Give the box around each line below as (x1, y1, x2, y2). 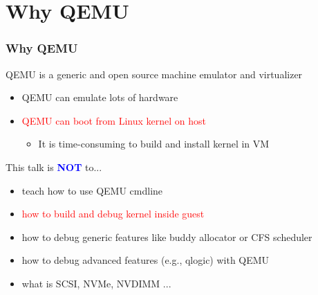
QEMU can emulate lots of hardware (21, 90, 178, 105)
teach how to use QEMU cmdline (21, 183, 163, 197)
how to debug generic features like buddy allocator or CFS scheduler (21, 229, 312, 244)
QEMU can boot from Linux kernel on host (21, 113, 206, 127)
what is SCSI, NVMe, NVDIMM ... (21, 276, 171, 290)
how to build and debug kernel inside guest (21, 206, 205, 221)
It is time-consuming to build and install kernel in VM (38, 136, 270, 151)
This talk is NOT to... (6, 159, 102, 174)
